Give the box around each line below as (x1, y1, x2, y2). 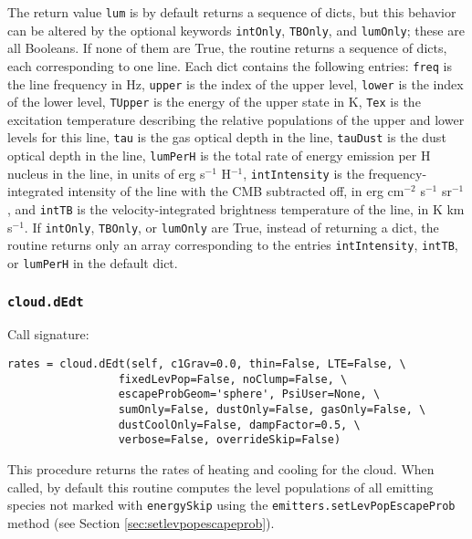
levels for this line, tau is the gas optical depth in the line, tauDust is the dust (7, 128, 446, 147)
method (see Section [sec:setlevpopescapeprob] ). (7, 513, 275, 532)
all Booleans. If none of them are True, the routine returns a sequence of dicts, (7, 38, 447, 57)
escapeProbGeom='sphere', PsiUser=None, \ (118, 388, 381, 401)
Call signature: (7, 325, 89, 344)
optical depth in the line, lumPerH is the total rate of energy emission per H (7, 146, 431, 165)
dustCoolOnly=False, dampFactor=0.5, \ (118, 418, 361, 431)
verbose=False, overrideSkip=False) (118, 433, 341, 447)
